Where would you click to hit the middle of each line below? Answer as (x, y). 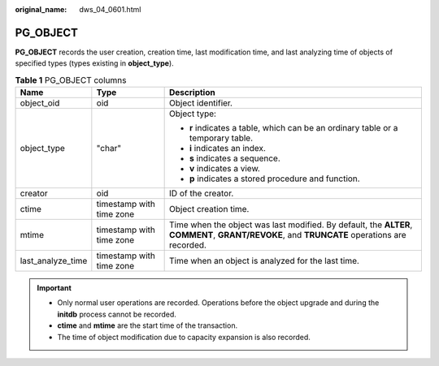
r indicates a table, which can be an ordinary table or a (294, 128)
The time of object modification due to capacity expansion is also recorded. (184, 337)
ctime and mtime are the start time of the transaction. (148, 325)
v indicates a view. (225, 169)
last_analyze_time (54, 261)
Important (54, 288)
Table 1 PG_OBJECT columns (71, 80)
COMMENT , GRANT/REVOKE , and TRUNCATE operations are (288, 235)
